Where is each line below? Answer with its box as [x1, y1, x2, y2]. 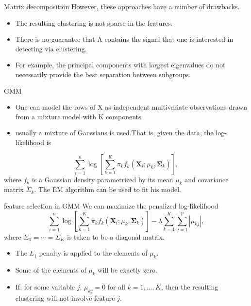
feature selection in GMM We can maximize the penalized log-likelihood [4, 200, 218, 210]
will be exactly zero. [98, 265, 157, 275]
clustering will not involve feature [15, 292, 115, 303]
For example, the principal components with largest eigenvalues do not [15, 60, 226, 70]
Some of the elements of [15, 265, 86, 275]
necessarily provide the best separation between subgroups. [15, 69, 191, 79]
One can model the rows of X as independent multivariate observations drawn [15, 102, 248, 112]
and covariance [184, 174, 229, 184]
